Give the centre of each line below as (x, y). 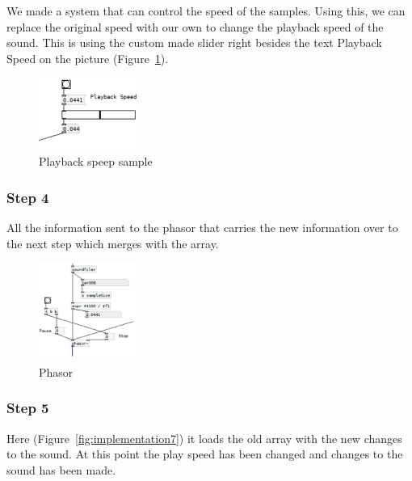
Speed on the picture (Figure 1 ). (88, 58)
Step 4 (28, 197)
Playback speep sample (96, 161)
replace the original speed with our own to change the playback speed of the (195, 26)
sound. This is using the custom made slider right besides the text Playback (194, 42)
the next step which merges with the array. (113, 243)
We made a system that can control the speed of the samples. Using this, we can (206, 11)
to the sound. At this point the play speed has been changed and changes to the (205, 454)
